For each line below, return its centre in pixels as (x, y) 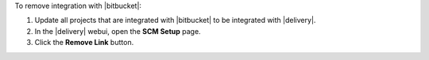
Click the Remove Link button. (84, 43)
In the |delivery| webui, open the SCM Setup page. (118, 31)
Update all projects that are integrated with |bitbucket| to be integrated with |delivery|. (175, 21)
